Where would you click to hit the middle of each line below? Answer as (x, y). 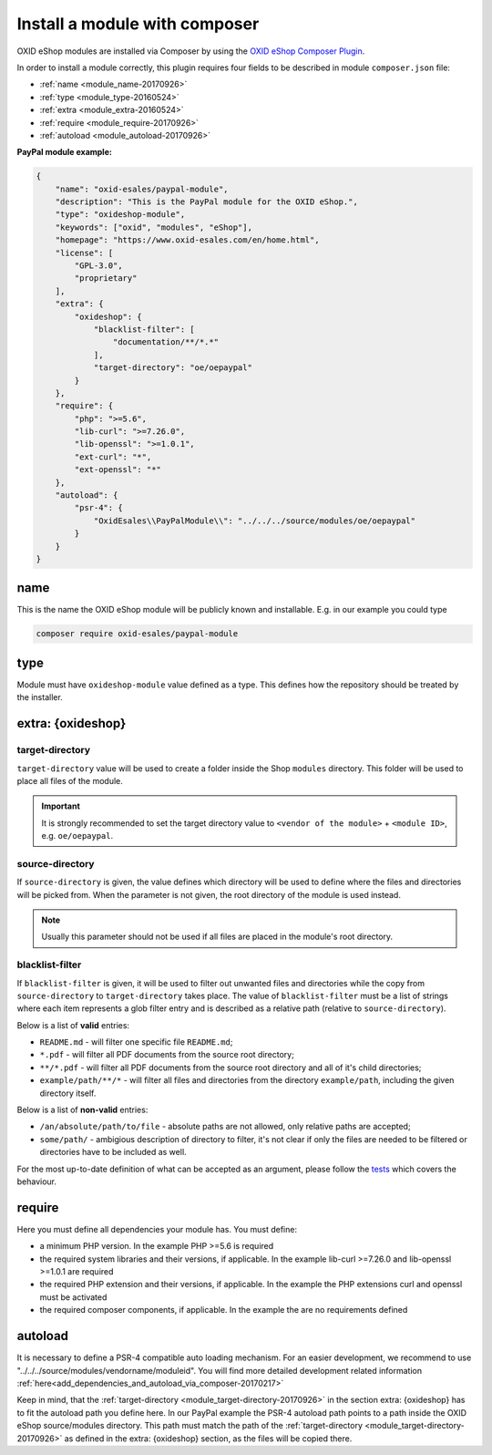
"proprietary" (106, 279)
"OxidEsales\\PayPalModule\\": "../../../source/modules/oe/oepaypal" (255, 521)
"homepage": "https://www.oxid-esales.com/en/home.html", (187, 240)
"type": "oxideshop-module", (120, 215)
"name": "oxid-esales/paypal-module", (142, 189)
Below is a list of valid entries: (73, 1025)
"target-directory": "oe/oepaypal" (173, 368)
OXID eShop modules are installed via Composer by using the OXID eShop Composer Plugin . (191, 51)
